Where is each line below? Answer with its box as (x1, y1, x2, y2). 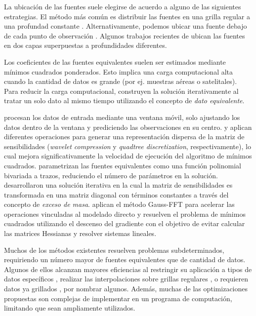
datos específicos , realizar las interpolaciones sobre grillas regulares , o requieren (4, 274, 249, 284)
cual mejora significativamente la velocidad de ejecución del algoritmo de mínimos (4, 151, 252, 161)
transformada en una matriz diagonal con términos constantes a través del (4, 189, 229, 199)
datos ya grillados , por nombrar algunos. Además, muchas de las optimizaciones (4, 283, 248, 294)
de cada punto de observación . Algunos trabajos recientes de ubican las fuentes (4, 30, 245, 40)
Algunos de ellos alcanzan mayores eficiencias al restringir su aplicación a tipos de (4, 264, 252, 274)
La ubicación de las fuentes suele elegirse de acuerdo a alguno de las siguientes (4, 1, 241, 11)
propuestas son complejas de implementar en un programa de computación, (4, 293, 232, 303)
